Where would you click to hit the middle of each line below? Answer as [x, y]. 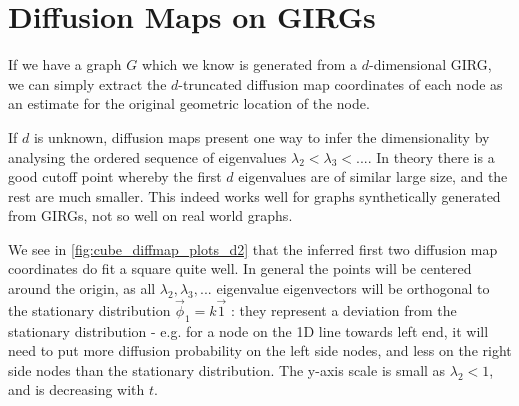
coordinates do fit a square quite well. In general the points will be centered [240, 268]
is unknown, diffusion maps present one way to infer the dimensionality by [261, 136]
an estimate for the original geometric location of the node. [189, 103]
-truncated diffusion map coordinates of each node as [340, 83]
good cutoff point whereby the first [115, 176]
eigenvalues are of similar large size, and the [373, 176]
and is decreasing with [76, 389]
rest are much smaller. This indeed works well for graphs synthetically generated [254, 195]
